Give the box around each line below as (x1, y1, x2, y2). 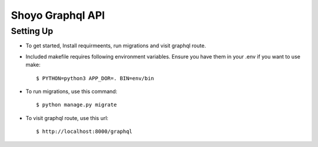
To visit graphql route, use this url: (25, 114, 109, 121)
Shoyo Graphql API (11, 9, 105, 22)
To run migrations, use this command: (25, 88, 118, 95)
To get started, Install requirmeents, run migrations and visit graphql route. (25, 42, 206, 49)
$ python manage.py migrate (36, 101, 117, 108)
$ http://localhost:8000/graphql (36, 128, 132, 135)
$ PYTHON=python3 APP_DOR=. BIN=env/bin (36, 75, 154, 81)
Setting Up (11, 26, 54, 36)
